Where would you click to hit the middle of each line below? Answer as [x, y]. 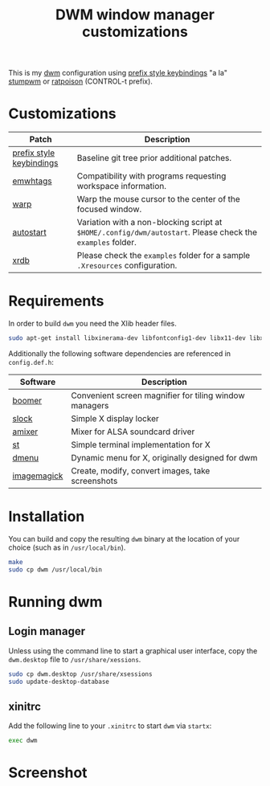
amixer [25, 432]
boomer [27, 400]
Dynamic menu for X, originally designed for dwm [164, 457]
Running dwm [55, 602]
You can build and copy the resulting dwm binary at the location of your [124, 538]
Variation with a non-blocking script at [149, 223]
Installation [47, 517]
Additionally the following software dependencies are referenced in [120, 353]
